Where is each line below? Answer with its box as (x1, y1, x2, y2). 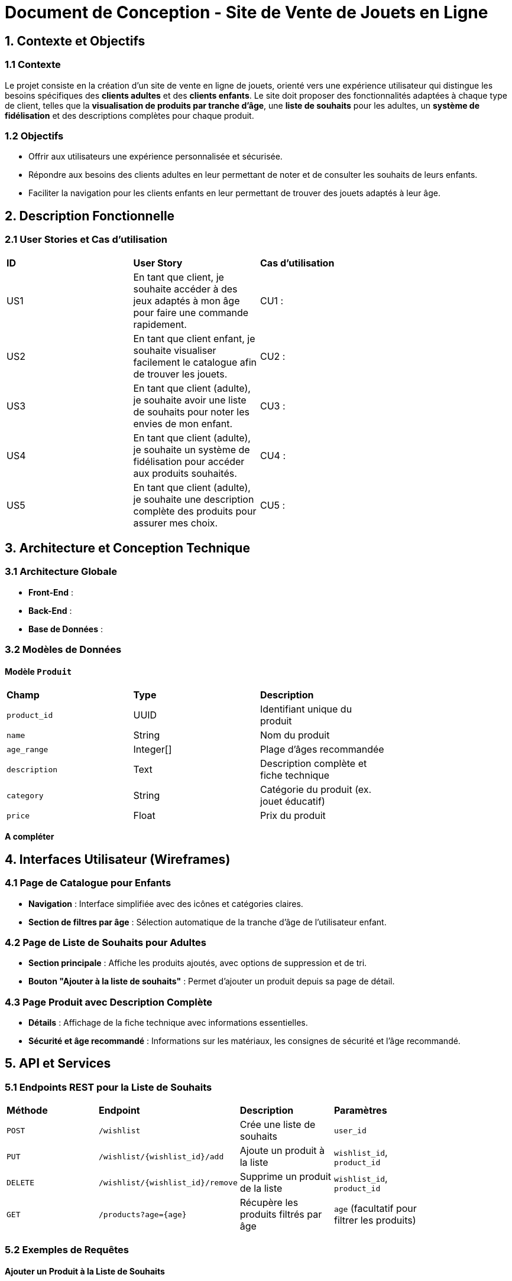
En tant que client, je (133, 271, 224, 283)
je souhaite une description (133, 493, 254, 505)
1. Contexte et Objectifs (5, 33, 145, 48)
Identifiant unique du (260, 703, 352, 716)
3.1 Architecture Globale (5, 565, 118, 578)
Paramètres (333, 1104, 387, 1117)
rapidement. (133, 318, 187, 330)
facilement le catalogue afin (133, 356, 257, 368)
